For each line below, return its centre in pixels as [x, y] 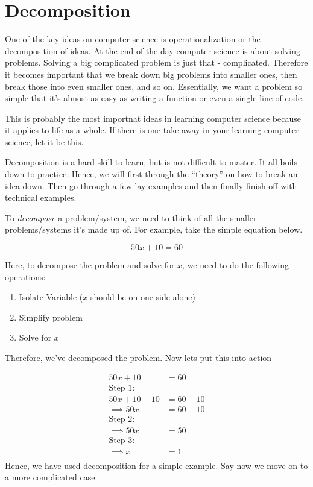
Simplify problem [51, 317]
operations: [25, 276]
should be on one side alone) [143, 297]
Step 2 [121, 419]
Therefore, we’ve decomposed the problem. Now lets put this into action [138, 357]
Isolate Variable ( [51, 297]
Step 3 [121, 440]
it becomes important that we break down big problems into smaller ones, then [151, 74]
